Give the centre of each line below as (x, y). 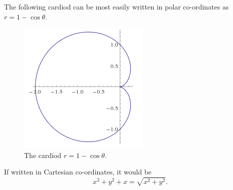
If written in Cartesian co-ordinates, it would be (78, 172)
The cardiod (43, 155)
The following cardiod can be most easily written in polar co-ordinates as (116, 6)
